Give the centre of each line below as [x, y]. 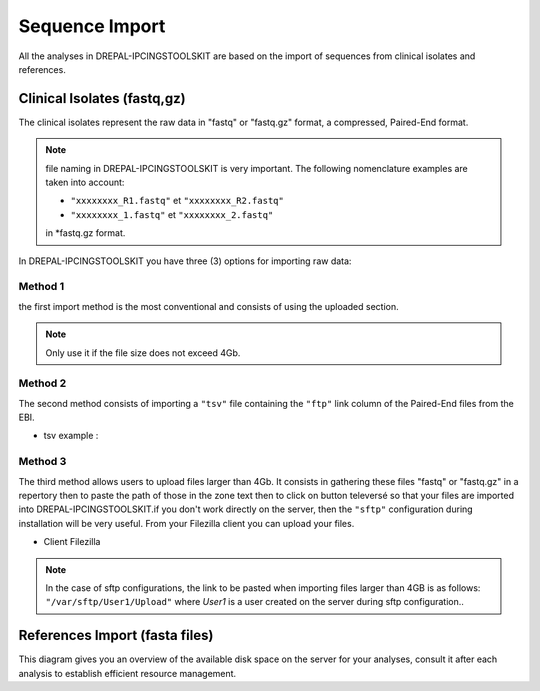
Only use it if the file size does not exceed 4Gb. [143, 352]
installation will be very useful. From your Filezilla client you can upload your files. [186, 523]
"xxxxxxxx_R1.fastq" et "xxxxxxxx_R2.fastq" [177, 201]
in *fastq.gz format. [85, 233]
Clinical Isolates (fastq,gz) [102, 98]
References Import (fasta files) [116, 635]
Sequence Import [92, 26]
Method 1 [41, 287]
